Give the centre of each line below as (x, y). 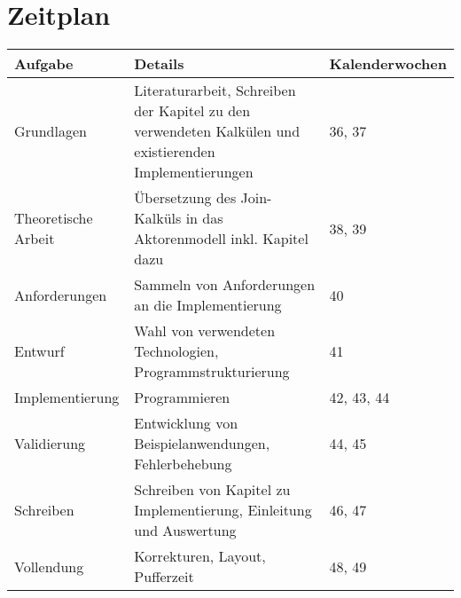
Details (159, 64)
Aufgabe (44, 64)
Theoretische (54, 218)
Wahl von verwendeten (205, 331)
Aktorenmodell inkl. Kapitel (221, 239)
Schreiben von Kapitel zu (212, 490)
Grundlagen (51, 131)
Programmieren (182, 397)
